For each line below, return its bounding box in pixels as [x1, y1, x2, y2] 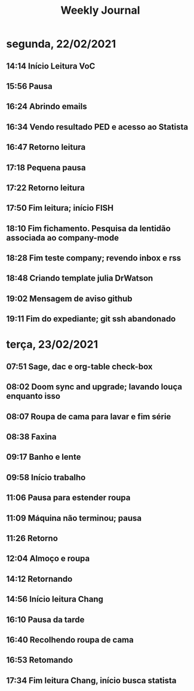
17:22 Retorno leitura [6, 183, 85, 193]
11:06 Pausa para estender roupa [6, 493, 131, 503]
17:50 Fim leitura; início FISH [6, 203, 114, 213]
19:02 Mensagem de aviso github [6, 293, 133, 303]
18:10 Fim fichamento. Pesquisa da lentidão [6, 223, 171, 234]
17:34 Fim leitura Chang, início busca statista [6, 675, 177, 686]
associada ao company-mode [6, 232, 119, 242]
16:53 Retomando [6, 655, 73, 665]
